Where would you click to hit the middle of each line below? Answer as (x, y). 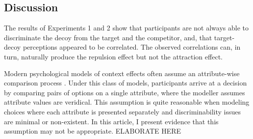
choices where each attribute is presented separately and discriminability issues (122, 111)
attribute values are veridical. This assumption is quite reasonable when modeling (127, 102)
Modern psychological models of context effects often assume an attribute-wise (122, 73)
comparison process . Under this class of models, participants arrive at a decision (126, 83)
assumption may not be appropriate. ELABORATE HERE (93, 131)
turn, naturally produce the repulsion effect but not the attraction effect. (113, 56)
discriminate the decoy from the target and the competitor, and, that (108, 37)
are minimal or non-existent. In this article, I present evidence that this (111, 121)
